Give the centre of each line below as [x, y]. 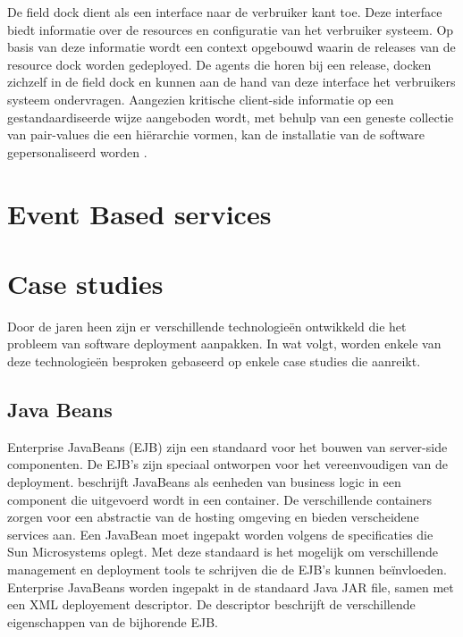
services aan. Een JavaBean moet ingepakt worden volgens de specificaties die [220, 534]
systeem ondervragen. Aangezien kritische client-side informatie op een [201, 99]
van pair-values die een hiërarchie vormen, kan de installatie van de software [216, 134]
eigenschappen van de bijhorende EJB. [113, 621]
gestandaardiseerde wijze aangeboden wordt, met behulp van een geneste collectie [231, 117]
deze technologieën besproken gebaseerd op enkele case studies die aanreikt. [214, 361]
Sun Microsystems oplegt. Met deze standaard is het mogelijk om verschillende [223, 552]
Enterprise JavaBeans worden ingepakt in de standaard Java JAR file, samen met [231, 587]
